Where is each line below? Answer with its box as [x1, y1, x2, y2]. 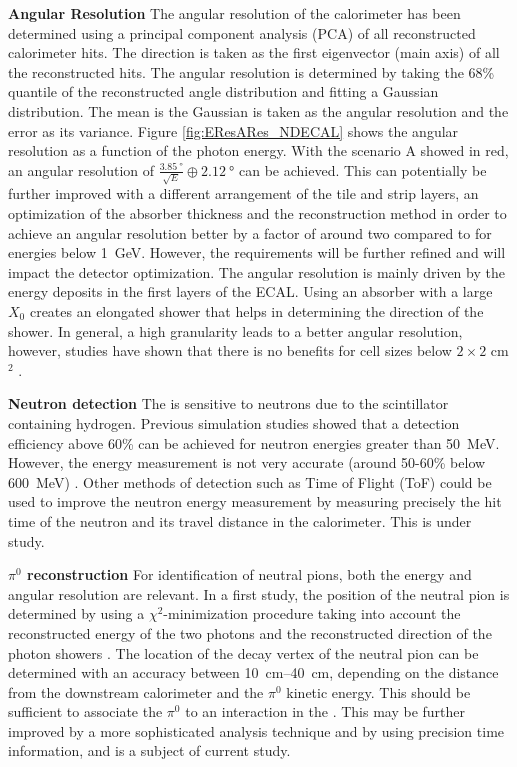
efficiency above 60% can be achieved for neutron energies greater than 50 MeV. [8, 432, 500, 453]
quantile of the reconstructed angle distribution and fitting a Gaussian [8, 81, 439, 102]
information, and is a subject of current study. [8, 740, 291, 761]
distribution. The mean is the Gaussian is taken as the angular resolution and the [8, 100, 509, 121]
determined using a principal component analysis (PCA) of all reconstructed [8, 22, 476, 43]
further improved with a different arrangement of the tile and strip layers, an [8, 183, 479, 204]
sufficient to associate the [8, 701, 163, 722]
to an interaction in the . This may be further [185, 701, 466, 722]
